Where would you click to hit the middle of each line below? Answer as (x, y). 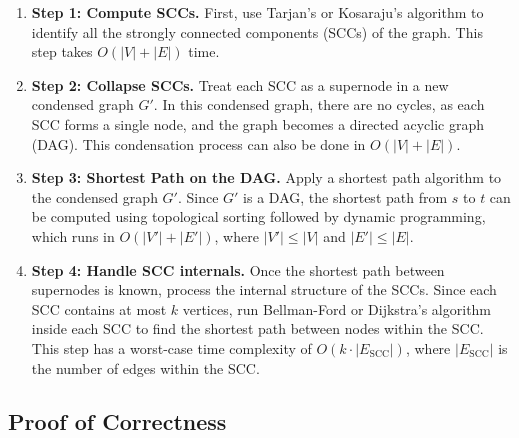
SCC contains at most (99, 308)
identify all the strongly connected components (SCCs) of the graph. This (257, 31)
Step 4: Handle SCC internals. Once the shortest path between (238, 269)
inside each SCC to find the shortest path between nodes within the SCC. (257, 328)
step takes (62, 51)
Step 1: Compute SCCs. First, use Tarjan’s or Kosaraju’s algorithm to (257, 12)
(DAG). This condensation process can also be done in (198, 143)
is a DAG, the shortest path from (345, 196)
